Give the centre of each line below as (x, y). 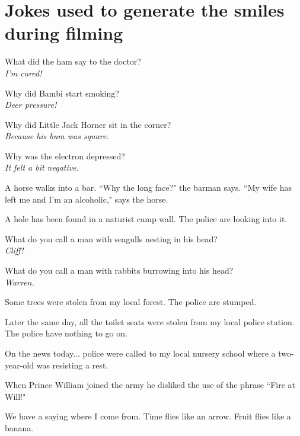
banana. (19, 427)
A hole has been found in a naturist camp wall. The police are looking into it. (146, 219)
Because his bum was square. (57, 136)
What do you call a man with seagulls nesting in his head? (111, 238)
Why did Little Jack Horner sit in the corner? (88, 124)
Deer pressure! (31, 105)
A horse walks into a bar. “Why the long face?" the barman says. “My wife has (149, 187)
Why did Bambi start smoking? (62, 93)
